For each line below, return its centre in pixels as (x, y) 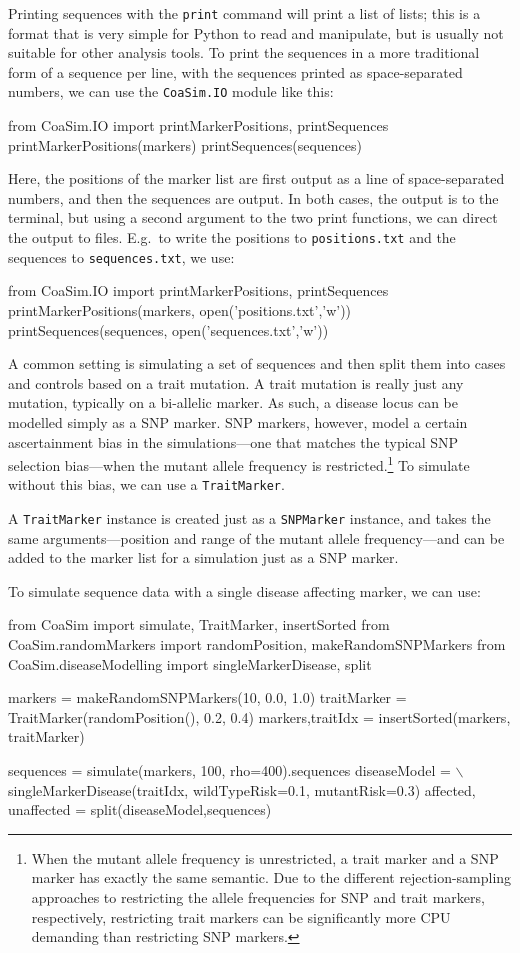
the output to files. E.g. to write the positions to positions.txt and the (232, 237)
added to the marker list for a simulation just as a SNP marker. (203, 557)
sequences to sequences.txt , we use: (121, 256)
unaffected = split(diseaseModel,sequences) (140, 809)
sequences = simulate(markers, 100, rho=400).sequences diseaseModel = (229, 770)
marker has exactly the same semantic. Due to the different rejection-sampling (271, 877)
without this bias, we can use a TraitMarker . (146, 484)
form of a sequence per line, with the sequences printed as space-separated (235, 71)
